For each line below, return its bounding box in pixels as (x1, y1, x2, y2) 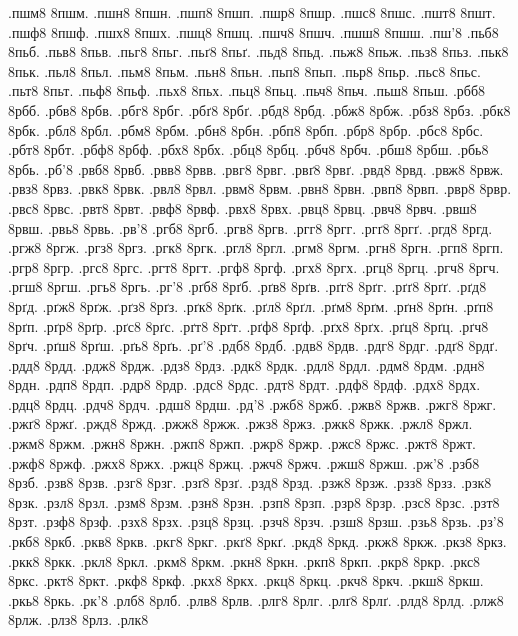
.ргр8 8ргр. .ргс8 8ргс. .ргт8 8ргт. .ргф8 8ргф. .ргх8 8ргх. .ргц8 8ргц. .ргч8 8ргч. (8, 256, 500, 277)
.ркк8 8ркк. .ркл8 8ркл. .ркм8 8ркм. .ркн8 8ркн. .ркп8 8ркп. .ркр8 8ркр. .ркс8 (8, 550, 481, 571)
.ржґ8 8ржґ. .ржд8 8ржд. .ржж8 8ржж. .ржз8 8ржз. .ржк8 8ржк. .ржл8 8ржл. (8, 413, 473, 434)
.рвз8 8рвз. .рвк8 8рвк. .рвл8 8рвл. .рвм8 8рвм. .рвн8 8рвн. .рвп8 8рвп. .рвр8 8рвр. (8, 178, 512, 199)
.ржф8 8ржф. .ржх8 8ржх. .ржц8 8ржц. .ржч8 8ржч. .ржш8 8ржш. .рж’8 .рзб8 (8, 452, 480, 473)
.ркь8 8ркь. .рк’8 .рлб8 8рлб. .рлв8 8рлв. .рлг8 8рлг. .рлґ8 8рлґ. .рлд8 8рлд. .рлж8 (8, 589, 504, 610)
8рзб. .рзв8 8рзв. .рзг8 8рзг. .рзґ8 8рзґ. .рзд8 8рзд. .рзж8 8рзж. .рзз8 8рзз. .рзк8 (8, 472, 492, 493)
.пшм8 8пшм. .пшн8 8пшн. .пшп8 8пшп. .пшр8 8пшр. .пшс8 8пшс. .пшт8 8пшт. (8, 2, 496, 22)
